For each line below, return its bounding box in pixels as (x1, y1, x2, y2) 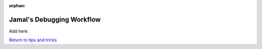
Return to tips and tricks (9, 37, 57, 43)
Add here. (9, 28, 29, 34)
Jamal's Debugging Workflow (9, 15, 101, 24)
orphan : (9, 3, 26, 8)
